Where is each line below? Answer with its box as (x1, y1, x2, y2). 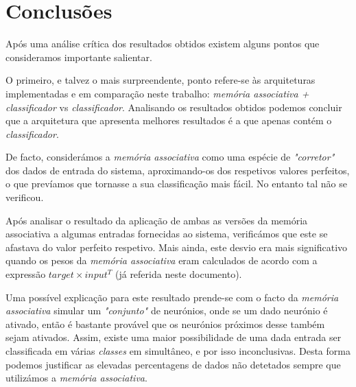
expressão (5, 267, 46, 281)
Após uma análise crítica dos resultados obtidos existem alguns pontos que (5, 36, 320, 51)
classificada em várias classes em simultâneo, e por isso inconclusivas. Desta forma (5, 344, 351, 357)
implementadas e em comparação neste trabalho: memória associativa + (5, 86, 309, 100)
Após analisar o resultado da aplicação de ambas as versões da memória (5, 213, 308, 227)
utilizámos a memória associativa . (5, 371, 147, 385)
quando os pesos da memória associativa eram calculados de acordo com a (5, 253, 318, 268)
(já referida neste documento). (115, 267, 242, 281)
